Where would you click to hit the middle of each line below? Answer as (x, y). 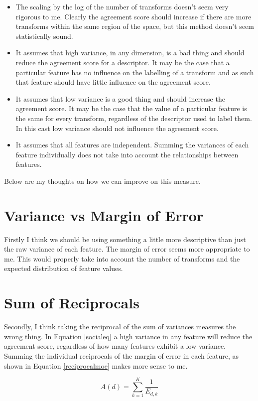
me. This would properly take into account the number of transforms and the (122, 258)
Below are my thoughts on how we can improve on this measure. (102, 181)
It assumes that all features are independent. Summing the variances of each (132, 145)
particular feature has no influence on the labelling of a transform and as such (135, 72)
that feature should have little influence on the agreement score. (113, 82)
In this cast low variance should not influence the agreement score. (117, 128)
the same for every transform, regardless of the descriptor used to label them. (134, 118)
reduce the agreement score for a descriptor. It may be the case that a (123, 62)
